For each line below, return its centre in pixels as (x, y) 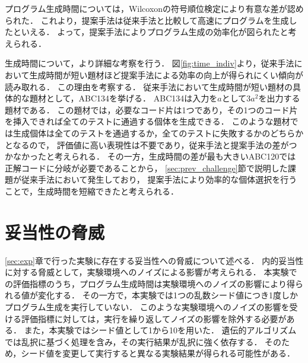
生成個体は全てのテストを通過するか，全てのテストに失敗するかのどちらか (158, 133)
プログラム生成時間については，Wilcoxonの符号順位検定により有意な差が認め (154, 8)
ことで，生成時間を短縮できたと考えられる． (92, 191)
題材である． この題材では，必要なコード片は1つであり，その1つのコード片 (151, 109)
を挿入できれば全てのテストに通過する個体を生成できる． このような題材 (147, 121)
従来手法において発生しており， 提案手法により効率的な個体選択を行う (159, 179)
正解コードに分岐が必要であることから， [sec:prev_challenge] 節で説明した (146, 168)
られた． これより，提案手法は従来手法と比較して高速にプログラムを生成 (147, 20)
